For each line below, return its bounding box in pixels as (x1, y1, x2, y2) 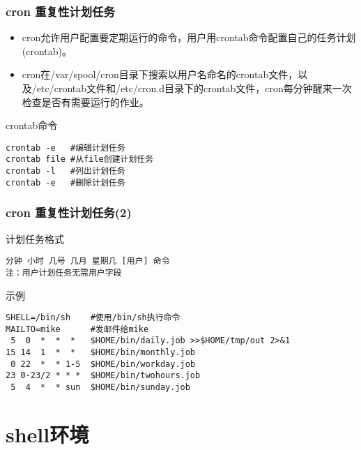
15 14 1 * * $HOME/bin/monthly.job (6, 347, 196, 358)
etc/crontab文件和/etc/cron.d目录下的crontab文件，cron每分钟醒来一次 (36, 81, 352, 95)
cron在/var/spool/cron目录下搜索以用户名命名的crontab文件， (22, 67, 298, 82)
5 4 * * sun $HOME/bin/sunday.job (10, 382, 190, 393)
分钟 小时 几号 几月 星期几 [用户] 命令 (6, 256, 170, 267)
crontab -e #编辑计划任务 (6, 142, 125, 153)
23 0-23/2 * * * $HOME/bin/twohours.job (6, 370, 201, 381)
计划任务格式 (6, 231, 64, 246)
